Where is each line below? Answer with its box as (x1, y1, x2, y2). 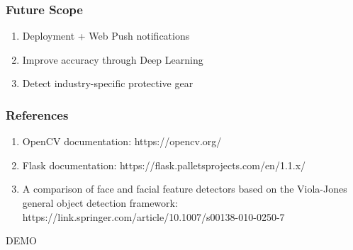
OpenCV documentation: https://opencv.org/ (22, 134, 222, 149)
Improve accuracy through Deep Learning (22, 52, 203, 67)
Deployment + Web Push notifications (22, 28, 190, 43)
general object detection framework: (22, 195, 178, 210)
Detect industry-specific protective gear (22, 76, 194, 91)
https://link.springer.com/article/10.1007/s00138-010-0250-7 (22, 209, 285, 224)
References (6, 106, 69, 123)
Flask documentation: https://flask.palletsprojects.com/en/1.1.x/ (22, 157, 306, 172)
